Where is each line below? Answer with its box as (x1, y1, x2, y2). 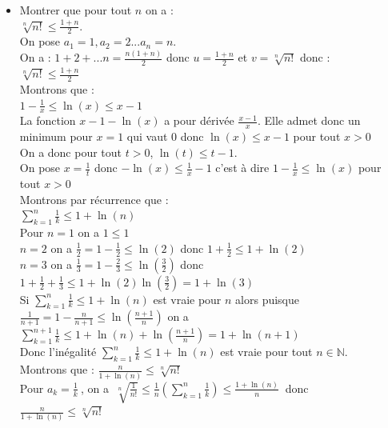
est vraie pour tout (220, 343, 313, 360)
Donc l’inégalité (19, 343, 97, 360)
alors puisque (235, 290, 300, 307)
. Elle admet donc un (257, 112, 361, 129)
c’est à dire (215, 159, 270, 176)
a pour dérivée (164, 112, 234, 129)
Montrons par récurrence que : (19, 190, 169, 207)
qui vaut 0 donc (126, 128, 204, 145)
